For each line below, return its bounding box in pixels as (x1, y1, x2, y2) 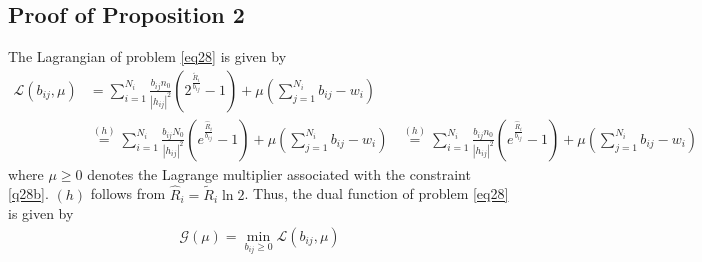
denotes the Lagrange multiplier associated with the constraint (87, 163, 471, 184)
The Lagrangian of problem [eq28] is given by (8, 46, 287, 67)
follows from (90, 183, 166, 204)
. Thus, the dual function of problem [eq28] (244, 183, 509, 204)
